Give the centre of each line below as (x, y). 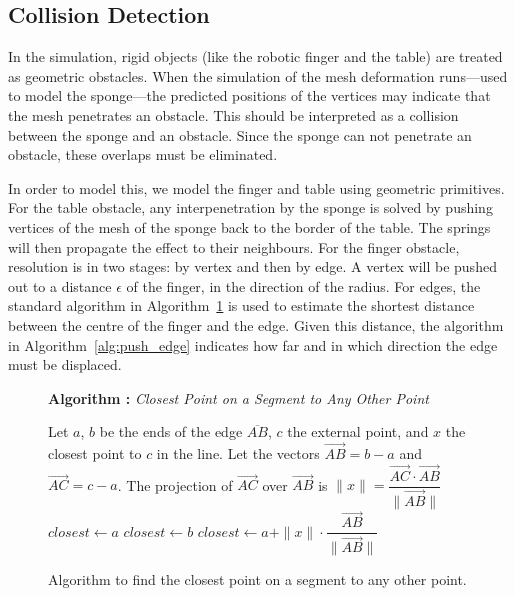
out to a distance (60, 285)
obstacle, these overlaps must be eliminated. (143, 154)
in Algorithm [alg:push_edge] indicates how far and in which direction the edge (253, 344)
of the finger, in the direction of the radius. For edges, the (303, 285)
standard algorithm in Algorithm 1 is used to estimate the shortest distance (241, 305)
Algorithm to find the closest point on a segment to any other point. (257, 579)
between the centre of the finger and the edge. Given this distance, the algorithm (256, 324)
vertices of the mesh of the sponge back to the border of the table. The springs (249, 226)
